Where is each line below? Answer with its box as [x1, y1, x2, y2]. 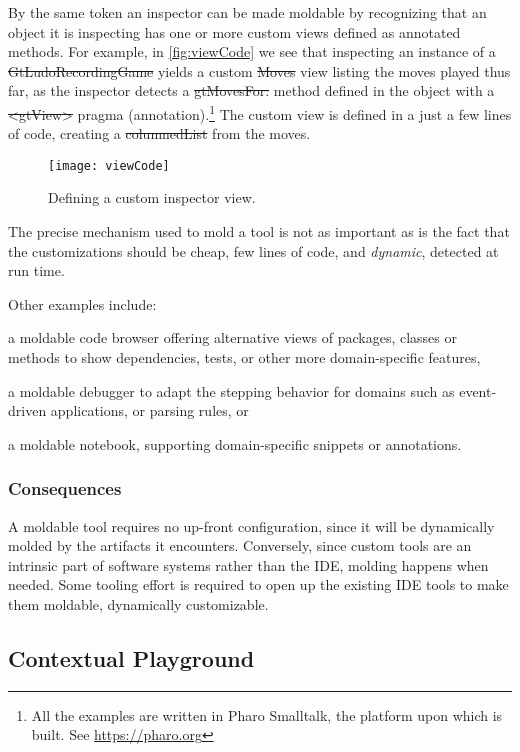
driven [8, 400, 47, 421]
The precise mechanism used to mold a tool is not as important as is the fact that [8, 221, 510, 242]
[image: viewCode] [48, 158, 170, 173]
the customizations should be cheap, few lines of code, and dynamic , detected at [8, 240, 499, 261]
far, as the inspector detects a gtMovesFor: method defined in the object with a [8, 80, 495, 101]
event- [459, 380, 497, 401]
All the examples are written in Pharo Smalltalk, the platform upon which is [31, 704, 503, 725]
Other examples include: [8, 293, 157, 314]
